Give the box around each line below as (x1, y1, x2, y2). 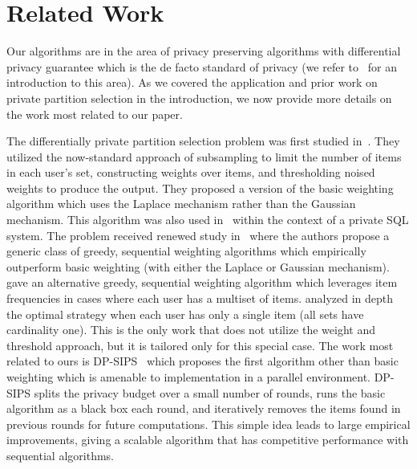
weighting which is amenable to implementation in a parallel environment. (6, 369, 370, 385)
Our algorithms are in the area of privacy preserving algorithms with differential (6, 43, 401, 59)
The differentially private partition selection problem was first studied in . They (6, 133, 400, 149)
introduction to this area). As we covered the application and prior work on (6, 74, 378, 91)
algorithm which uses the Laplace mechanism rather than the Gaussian (6, 195, 356, 212)
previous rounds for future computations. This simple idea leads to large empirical (6, 415, 411, 432)
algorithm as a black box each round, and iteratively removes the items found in (6, 400, 401, 417)
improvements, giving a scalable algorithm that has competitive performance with (6, 431, 409, 448)
